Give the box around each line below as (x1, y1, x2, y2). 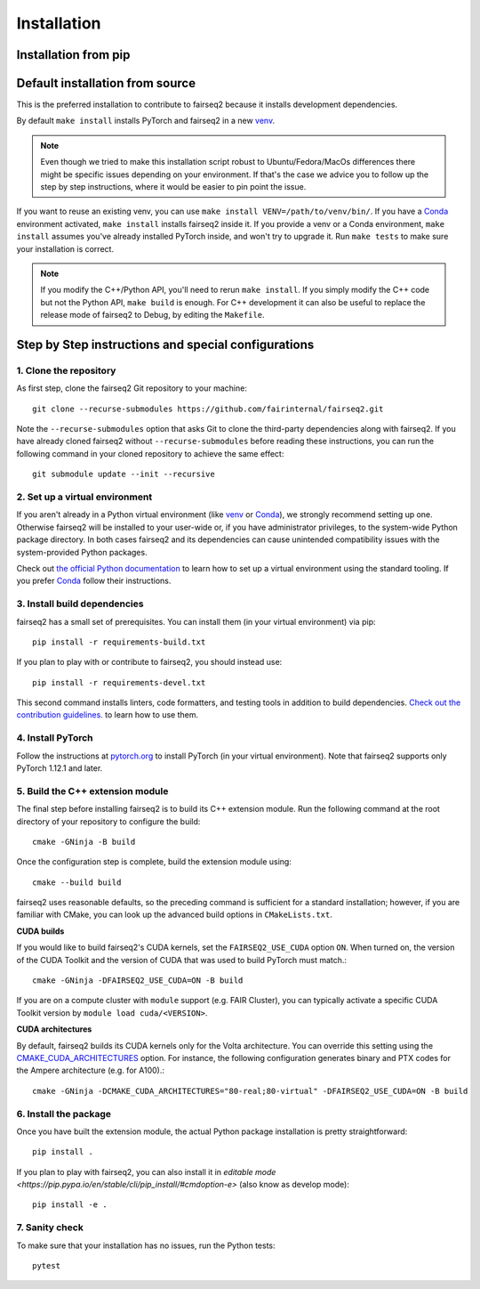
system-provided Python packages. (16, 547, 148, 557)
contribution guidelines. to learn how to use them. (16, 709, 199, 720)
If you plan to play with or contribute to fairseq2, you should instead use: (16, 657, 283, 668)
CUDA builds (16, 926, 65, 936)
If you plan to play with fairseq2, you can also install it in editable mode (16, 1166, 276, 1177)
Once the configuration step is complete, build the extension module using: (16, 856, 292, 867)
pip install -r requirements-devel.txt (32, 677, 206, 687)
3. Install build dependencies (16, 597, 144, 610)
